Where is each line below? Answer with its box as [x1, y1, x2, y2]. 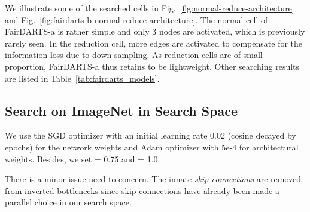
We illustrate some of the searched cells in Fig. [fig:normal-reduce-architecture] [5, 2, 294, 14]
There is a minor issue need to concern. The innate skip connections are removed [5, 173, 301, 185]
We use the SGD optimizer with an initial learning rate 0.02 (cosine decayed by [5, 129, 296, 142]
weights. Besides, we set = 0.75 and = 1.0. [5, 152, 160, 165]
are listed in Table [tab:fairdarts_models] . [5, 72, 160, 84]
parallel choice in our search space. [5, 196, 132, 208]
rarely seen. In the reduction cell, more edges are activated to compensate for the [5, 36, 303, 49]
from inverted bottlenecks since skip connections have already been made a [5, 184, 279, 196]
